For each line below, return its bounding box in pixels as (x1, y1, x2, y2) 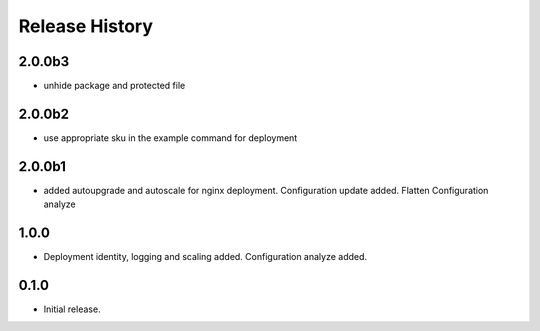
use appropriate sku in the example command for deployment (43, 131, 298, 144)
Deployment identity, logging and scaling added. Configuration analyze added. (43, 251, 368, 263)
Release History (18, 15, 154, 37)
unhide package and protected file (43, 80, 186, 92)
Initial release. (43, 303, 101, 315)
